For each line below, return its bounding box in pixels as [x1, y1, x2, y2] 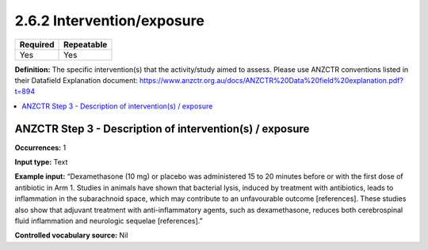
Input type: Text [14, 157, 68, 167]
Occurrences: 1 [14, 142, 67, 152]
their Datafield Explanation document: [14, 75, 138, 85]
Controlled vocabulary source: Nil [14, 230, 128, 241]
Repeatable [63, 39, 108, 50]
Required [19, 39, 55, 50]
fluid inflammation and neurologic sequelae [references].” [14, 216, 203, 225]
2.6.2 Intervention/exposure [14, 12, 205, 29]
